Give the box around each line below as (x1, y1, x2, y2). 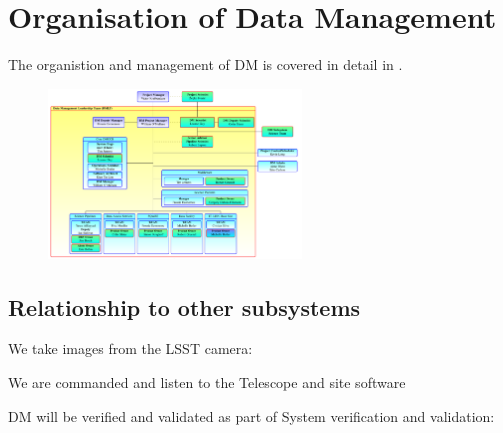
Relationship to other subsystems (8, 291, 361, 322)
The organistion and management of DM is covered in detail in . (8, 54, 403, 75)
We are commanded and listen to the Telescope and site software (8, 371, 406, 392)
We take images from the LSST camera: (8, 338, 253, 359)
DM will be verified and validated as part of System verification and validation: (8, 405, 495, 426)
